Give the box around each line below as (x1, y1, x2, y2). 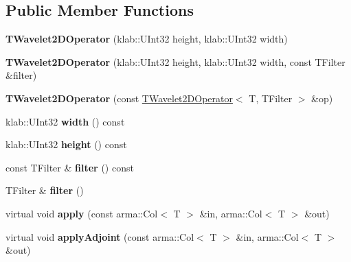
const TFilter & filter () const (5, 160, 134, 174)
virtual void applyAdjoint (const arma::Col (5, 229, 194, 243)
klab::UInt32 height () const (5, 137, 127, 152)
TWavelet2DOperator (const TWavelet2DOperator (5, 91, 233, 105)
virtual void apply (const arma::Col (5, 206, 158, 220)
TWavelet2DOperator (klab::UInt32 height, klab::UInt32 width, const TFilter (5, 54, 346, 69)
